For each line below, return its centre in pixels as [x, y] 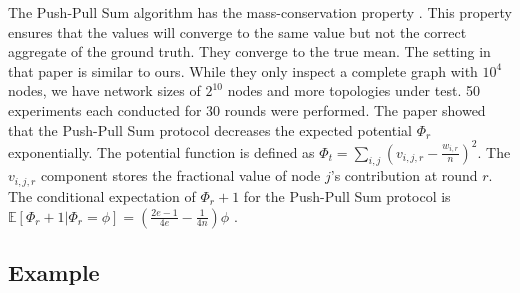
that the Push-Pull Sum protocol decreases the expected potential [210, 129]
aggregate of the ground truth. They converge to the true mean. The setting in [249, 51]
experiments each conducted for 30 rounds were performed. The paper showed [247, 109]
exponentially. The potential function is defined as [161, 151]
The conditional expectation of [102, 195]
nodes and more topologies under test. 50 [353, 90]
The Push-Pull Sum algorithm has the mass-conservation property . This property [260, 12]
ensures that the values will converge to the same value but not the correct [237, 31]
